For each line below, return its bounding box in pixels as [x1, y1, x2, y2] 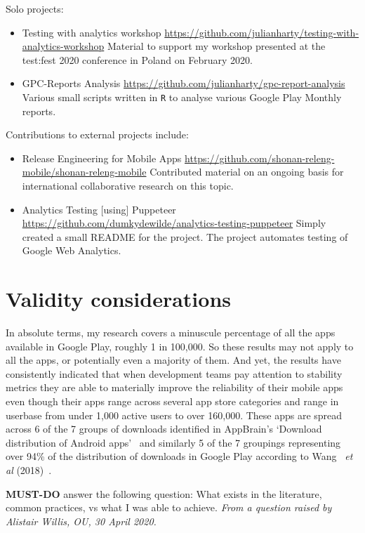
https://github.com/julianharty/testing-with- [164, 25, 359, 39]
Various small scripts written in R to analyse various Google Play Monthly [22, 89, 342, 104]
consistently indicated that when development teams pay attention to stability [6, 366, 343, 381]
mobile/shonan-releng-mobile [22, 164, 147, 179]
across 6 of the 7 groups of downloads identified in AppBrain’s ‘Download [6, 421, 322, 436]
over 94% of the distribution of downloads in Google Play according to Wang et [6, 449, 353, 463]
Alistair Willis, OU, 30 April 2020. [6, 513, 157, 528]
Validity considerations [6, 284, 231, 313]
